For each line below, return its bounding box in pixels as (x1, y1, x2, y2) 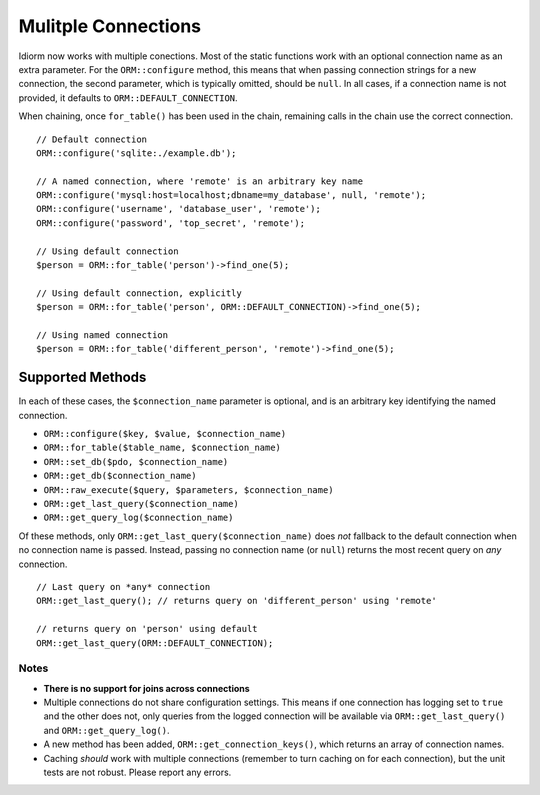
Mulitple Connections (18, 15, 202, 37)
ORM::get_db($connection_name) (43, 470, 197, 482)
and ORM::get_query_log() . (43, 724, 170, 736)
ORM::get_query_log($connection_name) (43, 512, 234, 524)
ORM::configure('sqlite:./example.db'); (36, 147, 237, 159)
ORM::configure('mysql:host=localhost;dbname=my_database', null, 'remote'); (36, 190, 427, 201)
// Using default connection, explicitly (36, 287, 242, 299)
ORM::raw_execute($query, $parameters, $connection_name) (43, 484, 334, 495)
